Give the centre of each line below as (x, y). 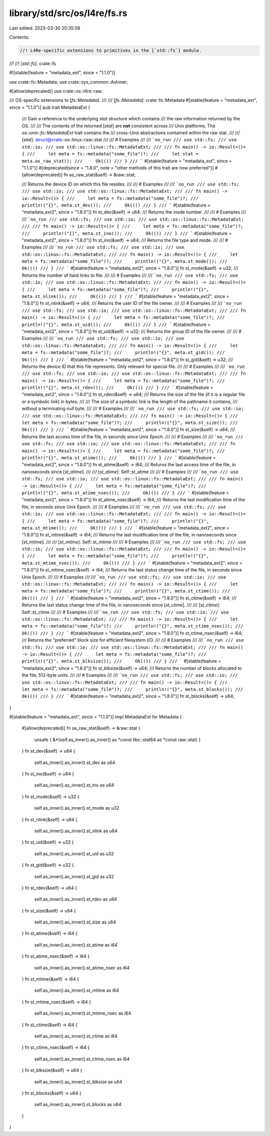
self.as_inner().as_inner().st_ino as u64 (74, 785)
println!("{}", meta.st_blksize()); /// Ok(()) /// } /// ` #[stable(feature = (121, 661)
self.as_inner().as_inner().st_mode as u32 (77, 808)
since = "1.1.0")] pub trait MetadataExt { (50, 107)
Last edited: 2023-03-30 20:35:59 (45, 28)
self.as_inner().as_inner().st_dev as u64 (75, 763)
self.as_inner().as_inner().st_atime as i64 (76, 944)
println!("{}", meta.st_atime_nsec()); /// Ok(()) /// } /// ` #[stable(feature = (125, 493)
